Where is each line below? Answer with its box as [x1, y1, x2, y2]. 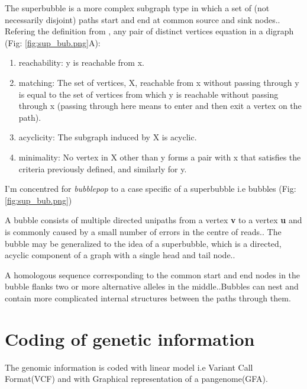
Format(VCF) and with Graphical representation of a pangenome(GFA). [5, 372, 268, 385]
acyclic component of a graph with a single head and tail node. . [5, 249, 235, 261]
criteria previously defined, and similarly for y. [18, 162, 187, 175]
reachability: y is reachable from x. [18, 56, 144, 69]
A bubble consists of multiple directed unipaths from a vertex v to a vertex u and [5, 214, 302, 226]
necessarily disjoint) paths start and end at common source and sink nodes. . [5, 13, 280, 25]
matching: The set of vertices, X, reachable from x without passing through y [18, 76, 299, 88]
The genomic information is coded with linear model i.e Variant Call [5, 361, 253, 373]
